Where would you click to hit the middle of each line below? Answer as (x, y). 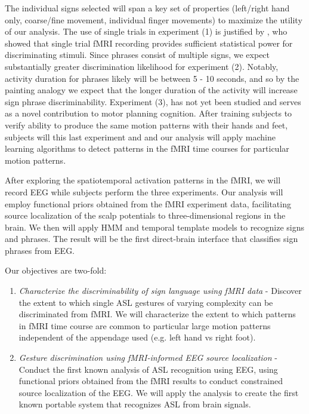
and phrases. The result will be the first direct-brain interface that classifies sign (152, 239)
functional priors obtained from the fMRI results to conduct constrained (151, 381)
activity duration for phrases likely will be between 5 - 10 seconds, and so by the (152, 78)
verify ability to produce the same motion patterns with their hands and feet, (146, 125)
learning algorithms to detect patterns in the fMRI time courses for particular (147, 148)
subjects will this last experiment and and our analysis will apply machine (140, 137)
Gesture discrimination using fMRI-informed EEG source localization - (148, 358)
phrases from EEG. (40, 250)
